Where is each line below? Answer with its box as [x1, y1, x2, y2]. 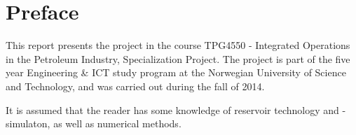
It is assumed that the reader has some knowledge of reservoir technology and [6, 102, 339, 117]
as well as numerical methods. [53, 116, 182, 131]
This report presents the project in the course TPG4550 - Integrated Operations [6, 38, 350, 52]
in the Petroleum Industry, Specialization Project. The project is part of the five [6, 51, 350, 66]
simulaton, [6, 116, 50, 131]
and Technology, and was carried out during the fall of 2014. [6, 78, 265, 93]
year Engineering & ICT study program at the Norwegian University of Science [6, 65, 346, 80]
